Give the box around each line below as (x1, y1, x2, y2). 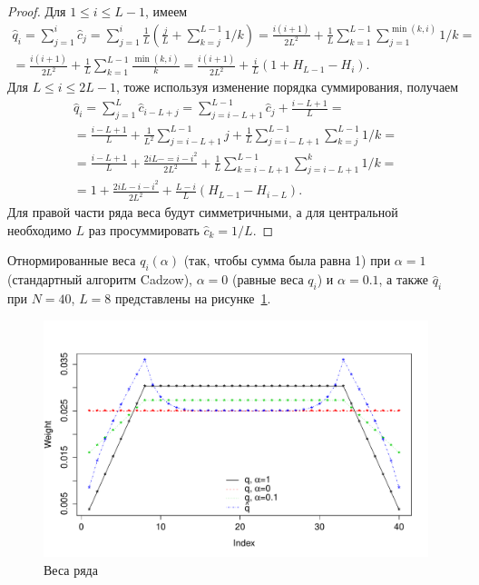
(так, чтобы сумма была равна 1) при (183, 251, 391, 270)
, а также (378, 270, 428, 289)
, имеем (145, 2, 188, 20)
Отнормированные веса (7, 251, 136, 270)
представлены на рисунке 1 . (114, 289, 271, 308)
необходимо (7, 220, 72, 239)
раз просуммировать (88, 220, 200, 239)
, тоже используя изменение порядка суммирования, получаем (116, 77, 459, 96)
